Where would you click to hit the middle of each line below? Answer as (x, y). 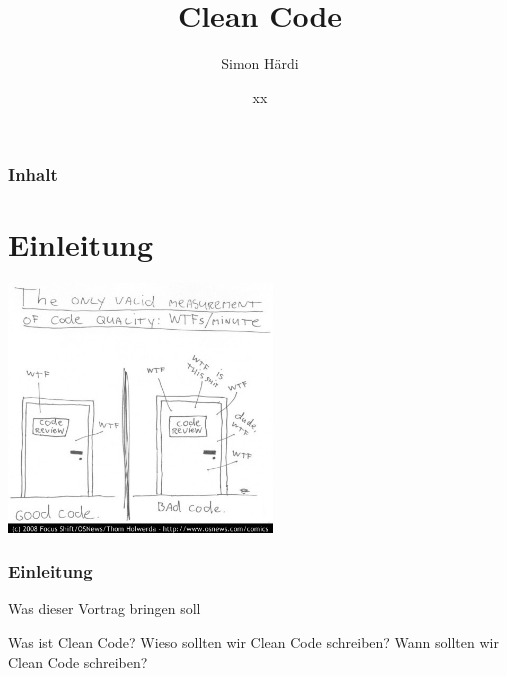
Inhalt (33, 174)
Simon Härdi (260, 63)
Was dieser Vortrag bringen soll (104, 608)
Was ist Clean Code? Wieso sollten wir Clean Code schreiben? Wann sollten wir (253, 641)
